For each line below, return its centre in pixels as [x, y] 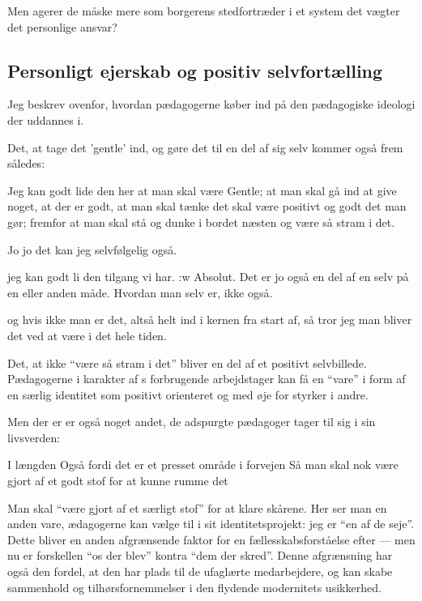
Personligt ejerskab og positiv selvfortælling [195, 70]
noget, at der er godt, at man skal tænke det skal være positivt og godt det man [207, 206]
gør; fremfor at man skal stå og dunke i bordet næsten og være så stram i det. [201, 222]
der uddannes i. [46, 119]
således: [26, 163]
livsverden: [34, 437]
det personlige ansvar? [62, 26]
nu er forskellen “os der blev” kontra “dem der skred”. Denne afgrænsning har [200, 555]
